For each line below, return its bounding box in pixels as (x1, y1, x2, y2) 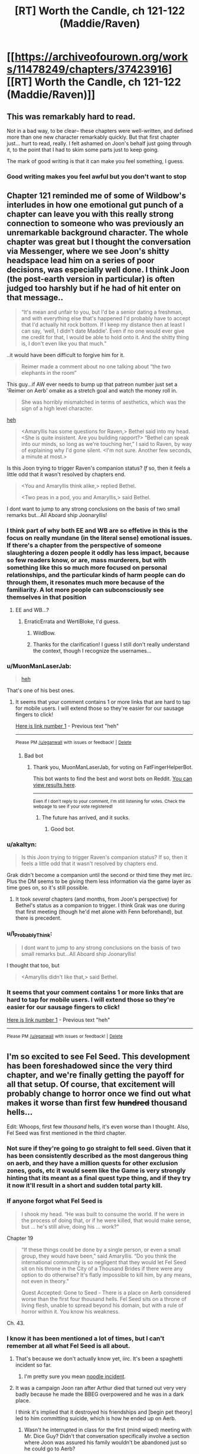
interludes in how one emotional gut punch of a (6, 200, 184, 210)
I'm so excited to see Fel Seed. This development (6, 1051, 191, 1062)
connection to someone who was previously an (6, 218, 184, 229)
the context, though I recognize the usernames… (32, 648, 152, 655)
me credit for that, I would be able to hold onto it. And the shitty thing (21, 333, 190, 340)
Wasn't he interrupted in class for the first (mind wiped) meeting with (24, 1426, 192, 1433)
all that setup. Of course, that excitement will (6, 1079, 175, 1089)
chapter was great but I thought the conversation (6, 237, 191, 247)
